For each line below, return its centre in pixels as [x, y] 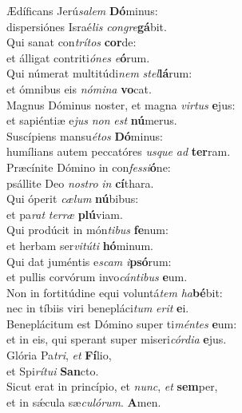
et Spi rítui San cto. [53, 370]
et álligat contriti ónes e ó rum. [78, 57]
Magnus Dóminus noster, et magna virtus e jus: [121, 104]
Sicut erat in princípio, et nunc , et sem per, [112, 386]
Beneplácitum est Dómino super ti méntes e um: [122, 323]
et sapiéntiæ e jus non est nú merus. [92, 120]
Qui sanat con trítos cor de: [71, 42]
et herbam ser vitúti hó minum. [80, 245]
